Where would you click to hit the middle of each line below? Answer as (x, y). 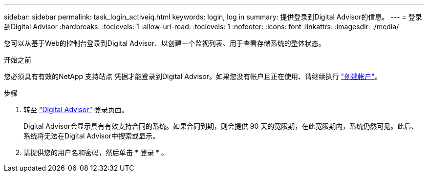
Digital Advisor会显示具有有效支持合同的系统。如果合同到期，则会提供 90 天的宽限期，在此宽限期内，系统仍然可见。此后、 (221, 126)
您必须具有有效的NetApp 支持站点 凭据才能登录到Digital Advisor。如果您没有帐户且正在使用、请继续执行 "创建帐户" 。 (193, 76)
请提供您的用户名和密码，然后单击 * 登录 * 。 (96, 152)
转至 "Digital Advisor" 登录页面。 (76, 109)
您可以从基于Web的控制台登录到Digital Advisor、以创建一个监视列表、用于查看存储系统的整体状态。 (165, 43)
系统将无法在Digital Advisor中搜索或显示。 (91, 136)
